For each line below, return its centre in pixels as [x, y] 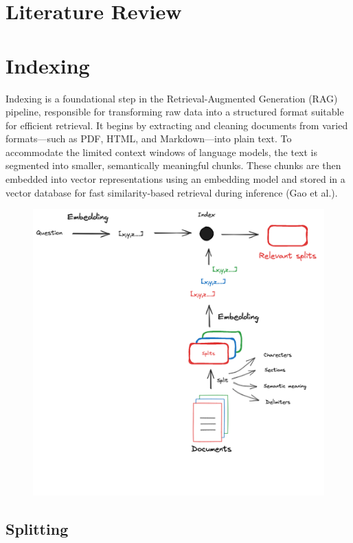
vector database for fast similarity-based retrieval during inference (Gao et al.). [172, 192]
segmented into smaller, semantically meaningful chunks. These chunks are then [173, 165]
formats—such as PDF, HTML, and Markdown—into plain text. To [149, 138]
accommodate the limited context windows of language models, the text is [162, 152]
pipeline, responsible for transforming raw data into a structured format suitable [175, 112]
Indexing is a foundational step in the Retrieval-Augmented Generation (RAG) [172, 98]
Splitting [37, 529]
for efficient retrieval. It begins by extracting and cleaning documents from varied [177, 125]
